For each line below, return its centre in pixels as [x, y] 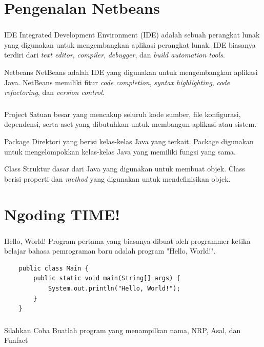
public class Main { [54, 268]
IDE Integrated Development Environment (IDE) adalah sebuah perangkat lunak [132, 35]
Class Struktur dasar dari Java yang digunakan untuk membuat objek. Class [125, 169]
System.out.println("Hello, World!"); [114, 289]
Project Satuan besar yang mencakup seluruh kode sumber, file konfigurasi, [123, 114]
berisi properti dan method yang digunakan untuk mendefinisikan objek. [117, 178]
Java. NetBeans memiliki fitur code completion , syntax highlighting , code [117, 82]
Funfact [16, 340]
